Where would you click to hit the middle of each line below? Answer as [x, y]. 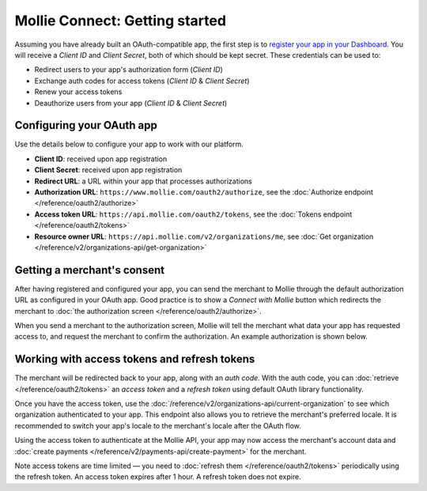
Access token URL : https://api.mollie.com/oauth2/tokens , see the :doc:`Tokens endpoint [193, 214]
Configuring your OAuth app [86, 125]
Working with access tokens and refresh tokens [135, 359]
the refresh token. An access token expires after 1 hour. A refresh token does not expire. [158, 477]
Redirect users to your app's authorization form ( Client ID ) [128, 70]
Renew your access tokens [78, 92]
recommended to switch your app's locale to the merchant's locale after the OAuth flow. [158, 425]
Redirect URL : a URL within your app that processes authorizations [143, 181]
